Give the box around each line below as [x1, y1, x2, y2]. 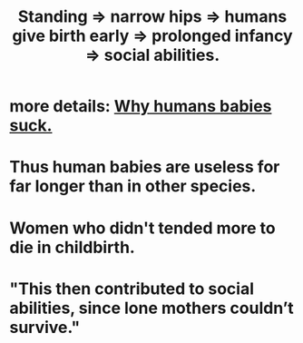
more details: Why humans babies [9, 96, 272, 117]
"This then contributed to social [9, 279, 254, 299]
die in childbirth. [9, 237, 136, 258]
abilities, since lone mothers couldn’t [9, 298, 295, 318]
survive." [9, 317, 81, 338]
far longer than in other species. [9, 176, 257, 197]
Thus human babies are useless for [9, 157, 280, 178]
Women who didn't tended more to [9, 218, 276, 238]
